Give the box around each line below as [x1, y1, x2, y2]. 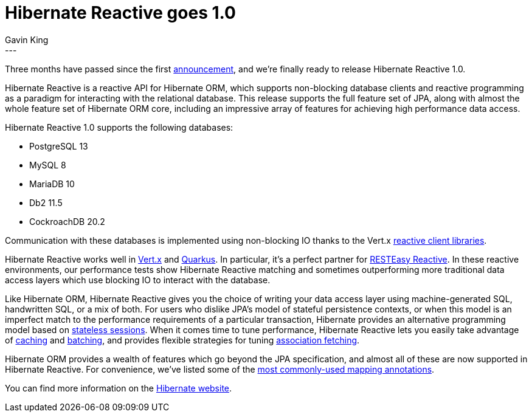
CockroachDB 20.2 [29, 216, 105, 227]
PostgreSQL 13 [29, 140, 88, 151]
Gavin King [5, 34, 49, 45]
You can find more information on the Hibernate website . [5, 382, 232, 393]
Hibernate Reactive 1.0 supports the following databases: [5, 122, 233, 133]
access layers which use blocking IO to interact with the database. [5, 274, 271, 285]
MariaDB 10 [29, 178, 75, 189]
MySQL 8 [29, 159, 66, 170]
